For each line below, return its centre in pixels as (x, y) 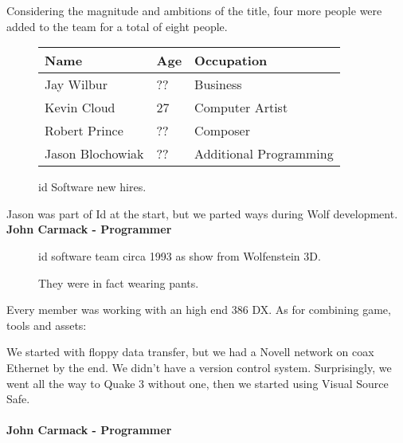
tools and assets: (47, 325)
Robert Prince (84, 131)
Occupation (231, 61)
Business (218, 84)
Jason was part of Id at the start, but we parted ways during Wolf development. (202, 213)
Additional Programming (264, 154)
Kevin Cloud (80, 108)
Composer (222, 131)
